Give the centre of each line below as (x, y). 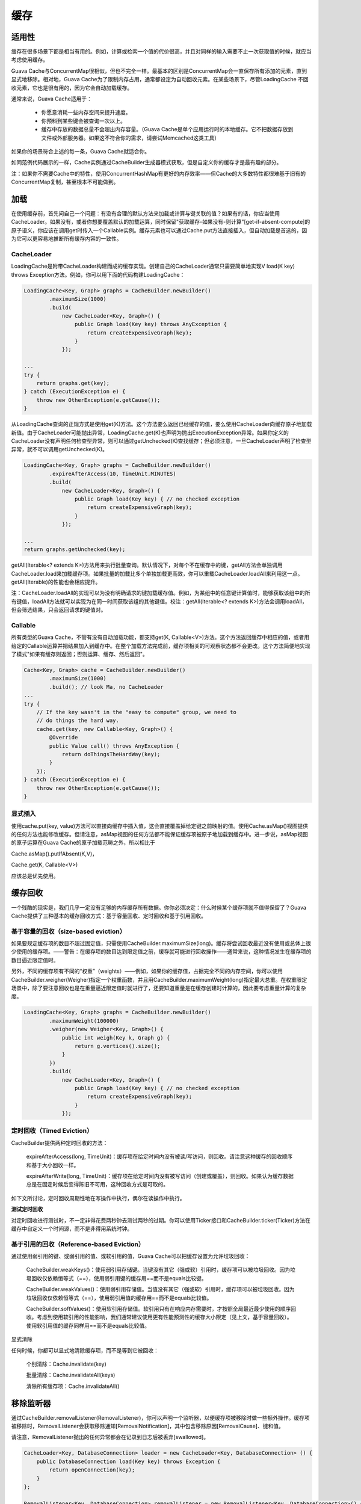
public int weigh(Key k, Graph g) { (116, 1037)
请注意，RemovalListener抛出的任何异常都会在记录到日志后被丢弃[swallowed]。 (110, 1437)
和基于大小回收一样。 (53, 1165)
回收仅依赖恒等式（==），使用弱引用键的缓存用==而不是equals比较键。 (119, 1278)
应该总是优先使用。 (35, 876)
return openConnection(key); (92, 1470)
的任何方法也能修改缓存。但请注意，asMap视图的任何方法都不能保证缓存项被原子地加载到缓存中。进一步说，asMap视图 (159, 834)
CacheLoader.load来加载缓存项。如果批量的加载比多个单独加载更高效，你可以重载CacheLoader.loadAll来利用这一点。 (157, 573)
